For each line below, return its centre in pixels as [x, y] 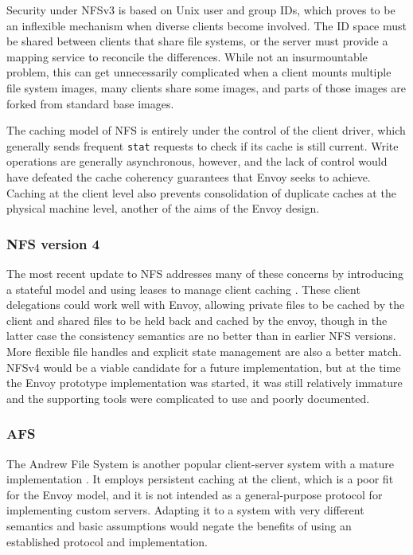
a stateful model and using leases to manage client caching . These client [183, 289]
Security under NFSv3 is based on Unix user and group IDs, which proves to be [201, 10]
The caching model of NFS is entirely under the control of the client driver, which [206, 130]
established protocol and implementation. [107, 541]
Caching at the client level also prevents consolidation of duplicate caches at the [201, 192]
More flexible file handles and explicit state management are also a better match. [204, 351]
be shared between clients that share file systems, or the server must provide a [197, 41]
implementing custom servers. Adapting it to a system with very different [185, 510]
